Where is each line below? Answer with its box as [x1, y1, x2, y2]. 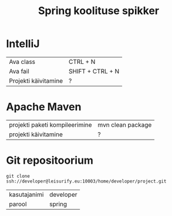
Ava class [9, 58, 36, 66]
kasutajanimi [9, 190, 44, 198]
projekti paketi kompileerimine [9, 120, 92, 129]
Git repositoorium [6, 154, 94, 167]
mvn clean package [97, 120, 152, 129]
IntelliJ [6, 37, 40, 50]
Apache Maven [6, 100, 82, 114]
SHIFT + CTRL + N [68, 67, 120, 75]
